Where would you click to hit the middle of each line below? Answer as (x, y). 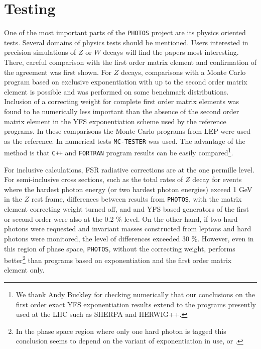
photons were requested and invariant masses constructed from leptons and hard (128, 229)
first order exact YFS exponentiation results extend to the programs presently (136, 304)
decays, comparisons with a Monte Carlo (183, 72)
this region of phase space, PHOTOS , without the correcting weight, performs (120, 248)
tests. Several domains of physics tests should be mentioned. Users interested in (126, 42)
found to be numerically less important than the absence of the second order (122, 111)
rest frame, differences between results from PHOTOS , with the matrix (137, 199)
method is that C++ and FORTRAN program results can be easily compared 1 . (119, 152)
